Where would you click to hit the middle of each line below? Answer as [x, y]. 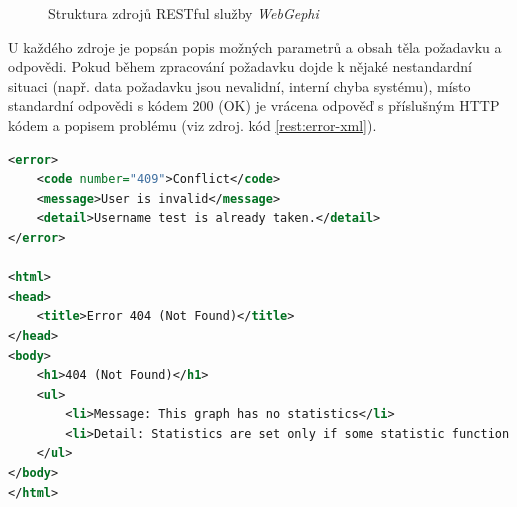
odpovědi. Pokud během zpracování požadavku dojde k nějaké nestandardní [240, 66]
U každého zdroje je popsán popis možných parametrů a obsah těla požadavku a [255, 46]
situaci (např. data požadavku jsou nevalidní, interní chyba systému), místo [239, 85]
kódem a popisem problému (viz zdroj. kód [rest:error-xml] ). [192, 124]
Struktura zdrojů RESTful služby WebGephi [183, 13]
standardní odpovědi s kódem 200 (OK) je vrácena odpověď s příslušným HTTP [254, 105]
